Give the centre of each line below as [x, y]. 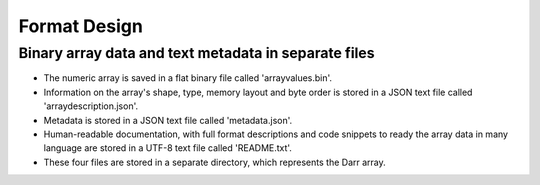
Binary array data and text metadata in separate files [196, 53]
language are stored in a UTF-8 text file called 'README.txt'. [167, 148]
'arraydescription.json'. [91, 106]
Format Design [81, 26]
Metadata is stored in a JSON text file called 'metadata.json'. [168, 120]
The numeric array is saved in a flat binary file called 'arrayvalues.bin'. [188, 78]
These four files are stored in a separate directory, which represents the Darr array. [215, 162]
